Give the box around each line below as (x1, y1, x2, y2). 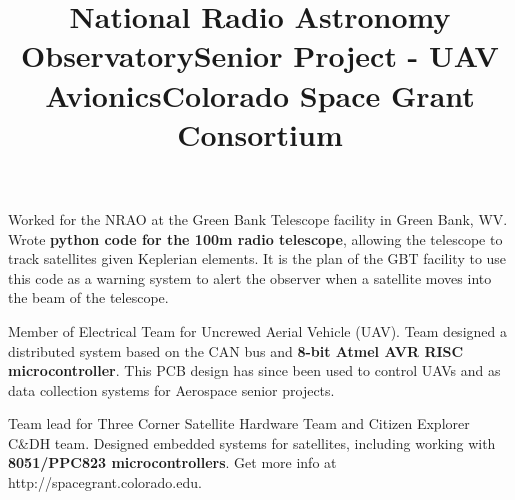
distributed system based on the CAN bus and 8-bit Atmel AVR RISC (8, 340, 464, 361)
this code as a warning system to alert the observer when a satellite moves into (8, 267, 492, 288)
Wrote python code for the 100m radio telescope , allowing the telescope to (8, 228, 503, 249)
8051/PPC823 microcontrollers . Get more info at (8, 452, 337, 473)
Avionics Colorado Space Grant (45, 74, 475, 115)
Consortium (177, 113, 343, 154)
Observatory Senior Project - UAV (21, 35, 499, 76)
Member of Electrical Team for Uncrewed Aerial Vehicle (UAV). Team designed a (8, 320, 507, 341)
